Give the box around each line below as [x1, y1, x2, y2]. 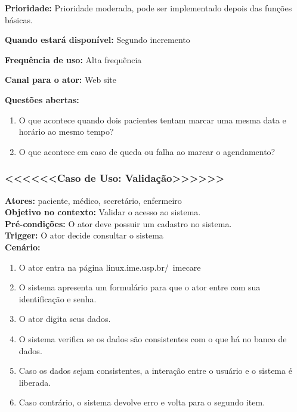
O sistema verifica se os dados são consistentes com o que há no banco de [18, 332, 287, 345]
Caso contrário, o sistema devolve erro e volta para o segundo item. [18, 396, 265, 408]
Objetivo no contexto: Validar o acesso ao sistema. [5, 206, 201, 218]
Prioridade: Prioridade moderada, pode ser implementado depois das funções [5, 2, 292, 14]
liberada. [18, 376, 51, 388]
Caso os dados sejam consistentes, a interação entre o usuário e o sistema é [18, 364, 292, 377]
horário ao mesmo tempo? [18, 125, 114, 138]
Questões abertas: [5, 93, 79, 106]
